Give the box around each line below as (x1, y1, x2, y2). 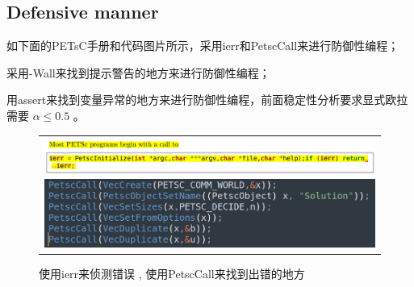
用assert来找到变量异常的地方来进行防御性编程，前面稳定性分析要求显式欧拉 (6, 91, 408, 108)
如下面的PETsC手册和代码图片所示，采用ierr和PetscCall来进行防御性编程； (6, 37, 399, 54)
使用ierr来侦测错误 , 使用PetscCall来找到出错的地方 (39, 265, 305, 282)
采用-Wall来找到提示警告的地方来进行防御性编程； (6, 64, 270, 81)
